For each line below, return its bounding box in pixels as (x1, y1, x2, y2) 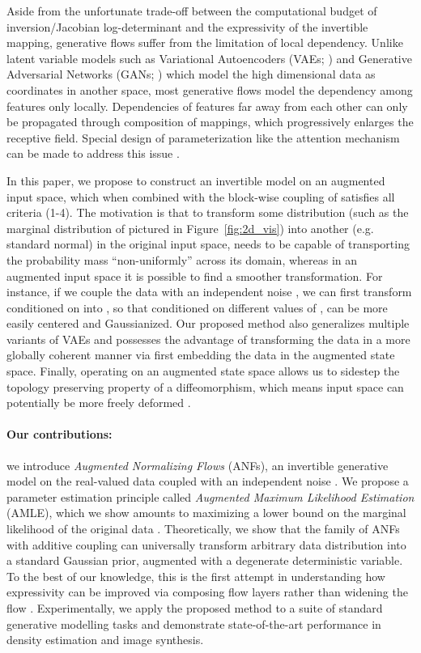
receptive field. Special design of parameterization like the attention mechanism (6, 129, 400, 146)
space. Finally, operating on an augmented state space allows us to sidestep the (6, 363, 400, 380)
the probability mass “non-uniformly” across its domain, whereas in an (6, 251, 358, 268)
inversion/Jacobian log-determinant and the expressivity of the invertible (6, 18, 368, 35)
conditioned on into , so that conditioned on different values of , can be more (6, 299, 388, 316)
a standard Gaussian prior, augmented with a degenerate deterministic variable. (6, 552, 403, 569)
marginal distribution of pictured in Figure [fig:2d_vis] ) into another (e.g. (6, 219, 374, 236)
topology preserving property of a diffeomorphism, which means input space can (6, 378, 404, 395)
